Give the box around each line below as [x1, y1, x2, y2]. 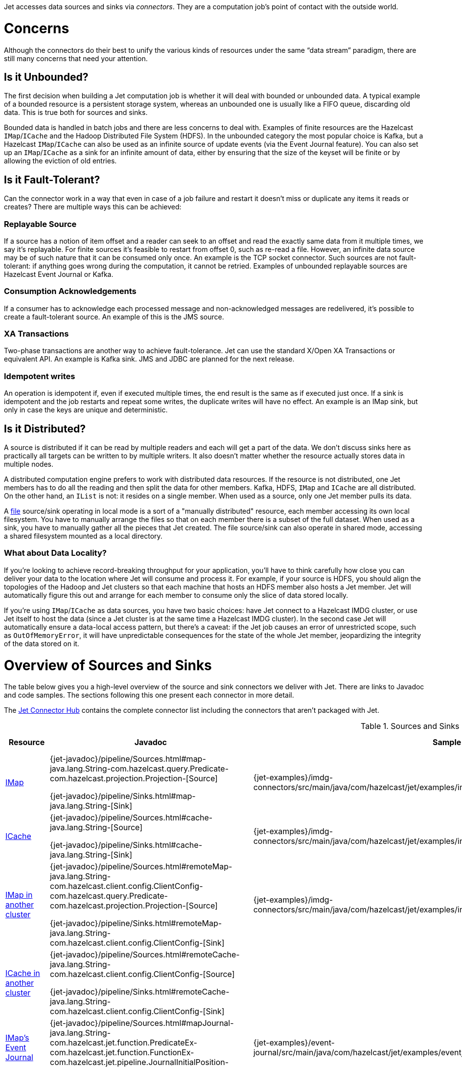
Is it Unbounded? [4, 70, 89, 83]
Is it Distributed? [4, 422, 86, 435]
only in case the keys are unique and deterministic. [4, 406, 168, 414]
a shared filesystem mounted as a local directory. [4, 532, 162, 541]
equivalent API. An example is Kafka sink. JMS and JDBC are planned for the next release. [4, 355, 295, 363]
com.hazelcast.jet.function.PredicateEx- [49, 1038, 197, 1048]
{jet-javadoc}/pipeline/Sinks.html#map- [49, 791, 196, 801]
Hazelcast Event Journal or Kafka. [4, 270, 114, 278]
